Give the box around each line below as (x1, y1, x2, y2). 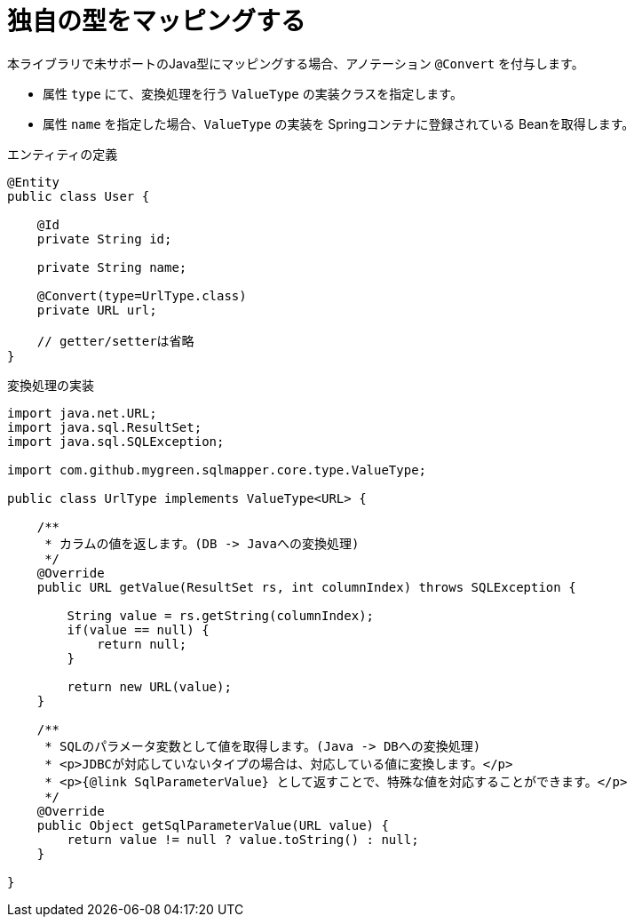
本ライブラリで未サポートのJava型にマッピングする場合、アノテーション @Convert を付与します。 (7, 55, 584, 71)
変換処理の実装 (7, 377, 94, 393)
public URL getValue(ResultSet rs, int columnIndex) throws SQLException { (36, 579, 576, 594)
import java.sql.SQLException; (7, 434, 225, 449)
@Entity (7, 174, 60, 189)
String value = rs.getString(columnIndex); (67, 608, 375, 623)
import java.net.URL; (7, 405, 157, 420)
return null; (97, 636, 187, 651)
